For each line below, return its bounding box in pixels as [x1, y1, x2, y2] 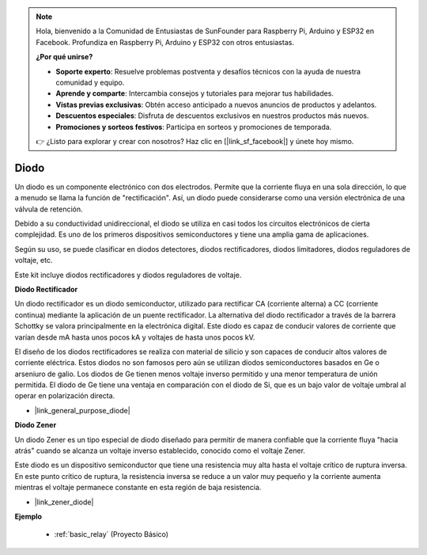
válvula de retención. [14, 204, 83, 214]
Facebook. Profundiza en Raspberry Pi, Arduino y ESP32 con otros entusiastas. [36, 37, 294, 47]
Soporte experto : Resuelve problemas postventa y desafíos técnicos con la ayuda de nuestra [55, 67, 361, 76]
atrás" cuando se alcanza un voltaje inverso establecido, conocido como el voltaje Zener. [14, 446, 306, 455]
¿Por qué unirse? [36, 52, 93, 62]
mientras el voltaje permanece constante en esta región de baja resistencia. [14, 483, 262, 492]
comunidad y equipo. [55, 78, 125, 87]
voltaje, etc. [14, 256, 53, 265]
